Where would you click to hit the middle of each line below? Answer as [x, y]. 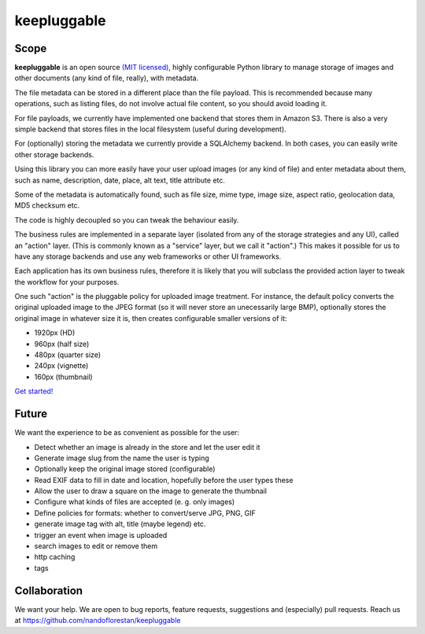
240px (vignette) [61, 366]
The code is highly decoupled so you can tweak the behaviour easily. [127, 219]
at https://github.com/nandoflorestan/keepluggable [98, 621]
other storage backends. [54, 154]
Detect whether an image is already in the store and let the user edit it [147, 447]
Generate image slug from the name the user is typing [122, 458]
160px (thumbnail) [64, 377]
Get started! [34, 391]
